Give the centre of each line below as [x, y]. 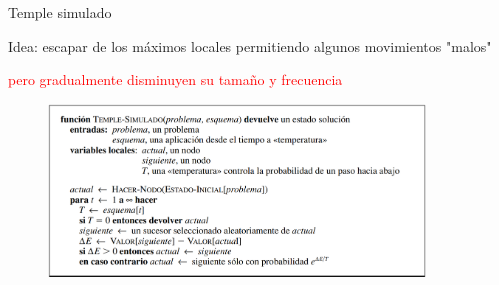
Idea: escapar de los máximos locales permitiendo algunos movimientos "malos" [250, 45]
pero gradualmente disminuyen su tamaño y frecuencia [175, 79]
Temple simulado [60, 12]
